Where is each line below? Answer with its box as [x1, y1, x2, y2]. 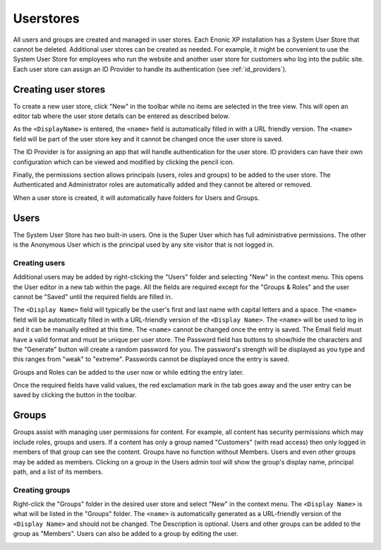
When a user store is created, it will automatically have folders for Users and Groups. [13, 193, 260, 201]
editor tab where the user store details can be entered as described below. [13, 112, 230, 120]
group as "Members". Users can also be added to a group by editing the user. [13, 529, 239, 538]
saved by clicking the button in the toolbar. [13, 391, 137, 399]
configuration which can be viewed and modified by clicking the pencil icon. [13, 158, 235, 166]
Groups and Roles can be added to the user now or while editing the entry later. [13, 368, 244, 376]
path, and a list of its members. [13, 467, 104, 476]
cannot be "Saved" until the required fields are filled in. [13, 292, 173, 300]
